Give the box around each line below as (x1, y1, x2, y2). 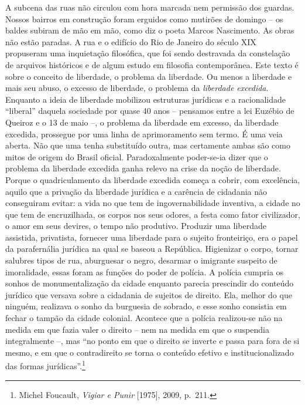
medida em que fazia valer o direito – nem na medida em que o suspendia (5, 323, 269, 335)
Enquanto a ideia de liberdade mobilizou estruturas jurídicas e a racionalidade (5, 93, 286, 105)
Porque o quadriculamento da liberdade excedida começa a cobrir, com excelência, (5, 173, 300, 185)
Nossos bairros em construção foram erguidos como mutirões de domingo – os (5, 12, 283, 25)
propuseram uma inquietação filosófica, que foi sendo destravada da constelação (5, 47, 290, 59)
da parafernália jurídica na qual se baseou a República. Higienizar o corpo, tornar (5, 242, 299, 255)
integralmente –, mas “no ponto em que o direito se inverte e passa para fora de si (5, 335, 300, 347)
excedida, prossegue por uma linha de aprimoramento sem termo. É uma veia (5, 127, 283, 140)
